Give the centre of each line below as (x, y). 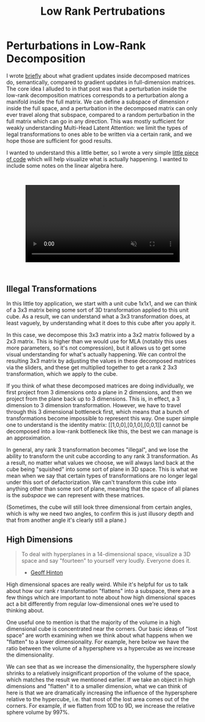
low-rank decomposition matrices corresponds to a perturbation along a (97, 95)
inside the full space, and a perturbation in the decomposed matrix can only (102, 108)
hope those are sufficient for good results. (59, 141)
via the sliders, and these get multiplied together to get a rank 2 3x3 (92, 367)
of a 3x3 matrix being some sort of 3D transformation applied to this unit (98, 310)
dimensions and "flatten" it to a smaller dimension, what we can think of (97, 686)
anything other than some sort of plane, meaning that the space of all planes (103, 489)
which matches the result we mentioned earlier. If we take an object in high (101, 680)
